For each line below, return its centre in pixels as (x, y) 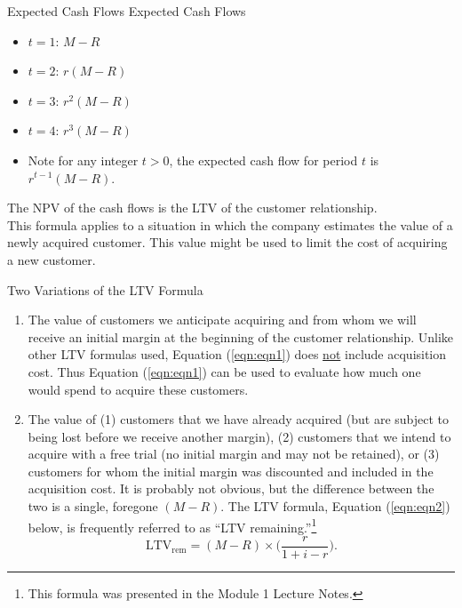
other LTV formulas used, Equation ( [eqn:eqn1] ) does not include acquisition (237, 354)
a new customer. (52, 259)
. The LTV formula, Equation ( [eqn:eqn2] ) (335, 506)
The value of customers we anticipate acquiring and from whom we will (222, 320)
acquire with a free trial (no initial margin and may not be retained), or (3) (234, 454)
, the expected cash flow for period (263, 160)
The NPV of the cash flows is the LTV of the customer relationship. (192, 208)
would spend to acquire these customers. (138, 389)
